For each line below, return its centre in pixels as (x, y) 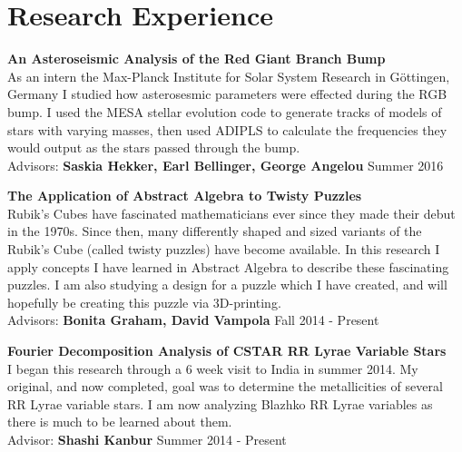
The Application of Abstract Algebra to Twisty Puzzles (185, 196)
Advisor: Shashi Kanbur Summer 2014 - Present (147, 439)
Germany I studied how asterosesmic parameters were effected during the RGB (227, 94)
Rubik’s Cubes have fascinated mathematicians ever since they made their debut (231, 213)
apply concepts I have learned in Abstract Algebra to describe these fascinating (228, 266)
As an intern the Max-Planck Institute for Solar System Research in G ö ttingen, (229, 76)
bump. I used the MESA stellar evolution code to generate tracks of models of (225, 111)
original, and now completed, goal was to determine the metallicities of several (225, 386)
